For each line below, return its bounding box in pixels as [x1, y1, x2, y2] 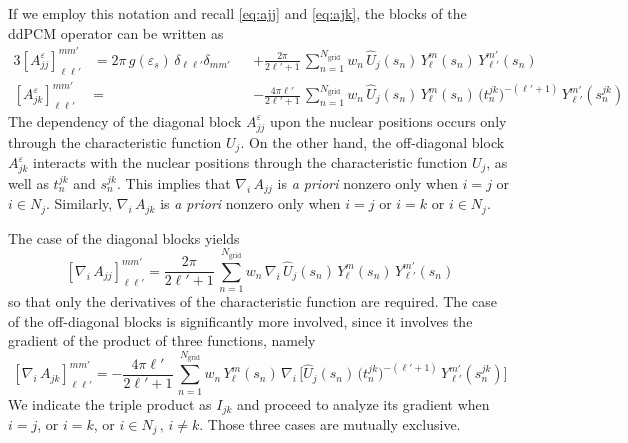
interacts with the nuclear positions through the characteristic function [33, 152, 468, 173]
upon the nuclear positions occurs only [270, 110, 507, 131]
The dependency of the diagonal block [8, 110, 242, 131]
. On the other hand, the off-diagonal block [240, 131, 505, 152]
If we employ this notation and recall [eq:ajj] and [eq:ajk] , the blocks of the [8, 3, 467, 23]
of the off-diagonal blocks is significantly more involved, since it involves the [8, 310, 473, 331]
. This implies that [116, 172, 231, 193]
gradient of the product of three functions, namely [8, 330, 316, 351]
